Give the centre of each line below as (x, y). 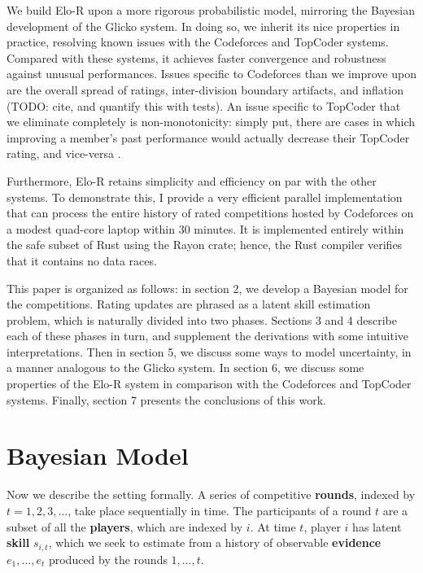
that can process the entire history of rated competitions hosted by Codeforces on (210, 213)
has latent (377, 526)
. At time (273, 526)
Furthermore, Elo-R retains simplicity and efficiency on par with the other (192, 180)
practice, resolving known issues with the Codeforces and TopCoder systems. (198, 42)
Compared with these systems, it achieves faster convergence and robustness (196, 57)
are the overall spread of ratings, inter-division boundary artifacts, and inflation (205, 89)
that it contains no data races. (82, 260)
